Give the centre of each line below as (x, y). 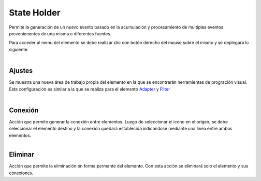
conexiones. (21, 173)
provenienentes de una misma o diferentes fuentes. (60, 33)
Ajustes (21, 71)
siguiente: (19, 49)
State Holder (35, 13)
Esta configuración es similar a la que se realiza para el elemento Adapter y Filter (89, 89)
